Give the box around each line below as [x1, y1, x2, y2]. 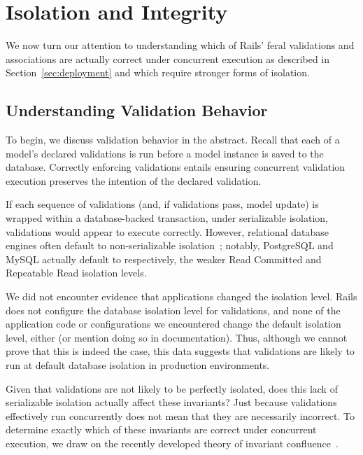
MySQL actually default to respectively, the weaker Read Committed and [6, 251, 322, 266]
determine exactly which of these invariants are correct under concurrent [6, 422, 317, 437]
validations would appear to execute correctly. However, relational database [6, 224, 329, 239]
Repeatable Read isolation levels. [6, 265, 147, 280]
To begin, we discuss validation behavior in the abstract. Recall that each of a [6, 132, 340, 147]
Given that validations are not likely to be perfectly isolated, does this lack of [6, 381, 338, 395]
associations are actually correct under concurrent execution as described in [6, 51, 330, 66]
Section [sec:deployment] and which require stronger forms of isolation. [6, 65, 310, 80]
